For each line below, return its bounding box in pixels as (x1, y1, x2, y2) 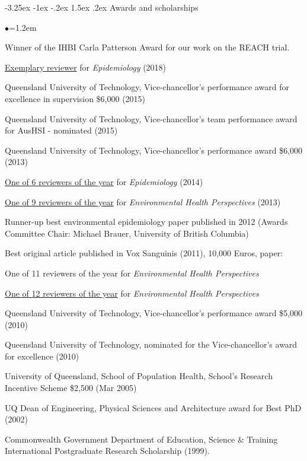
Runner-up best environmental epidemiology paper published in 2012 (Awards (5, 215, 288, 228)
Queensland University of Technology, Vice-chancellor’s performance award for (5, 81, 289, 93)
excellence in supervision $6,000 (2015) (5, 92, 146, 104)
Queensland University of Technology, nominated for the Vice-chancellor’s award (5, 338, 298, 351)
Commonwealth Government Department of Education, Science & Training (5, 433, 278, 445)
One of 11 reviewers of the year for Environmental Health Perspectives (5, 266, 259, 279)
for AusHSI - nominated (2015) (5, 124, 118, 136)
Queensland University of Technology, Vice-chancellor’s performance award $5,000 (5, 307, 303, 319)
